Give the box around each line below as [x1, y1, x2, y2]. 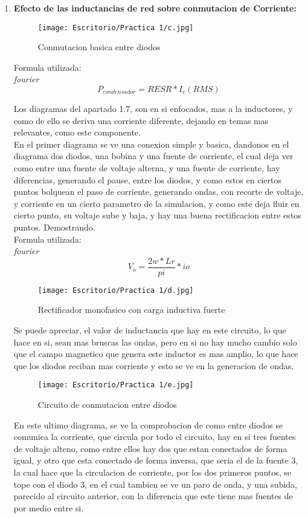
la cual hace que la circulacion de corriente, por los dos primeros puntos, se [13, 466, 292, 479]
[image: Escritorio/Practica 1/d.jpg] [37, 286, 194, 295]
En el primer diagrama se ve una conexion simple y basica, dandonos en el [13, 137, 289, 150]
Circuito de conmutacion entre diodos [37, 398, 177, 411]
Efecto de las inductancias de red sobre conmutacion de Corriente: [13, 2, 297, 14]
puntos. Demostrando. [13, 220, 95, 233]
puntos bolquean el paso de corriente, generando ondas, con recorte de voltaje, [13, 185, 304, 198]
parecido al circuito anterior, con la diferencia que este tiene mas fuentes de [13, 490, 293, 502]
